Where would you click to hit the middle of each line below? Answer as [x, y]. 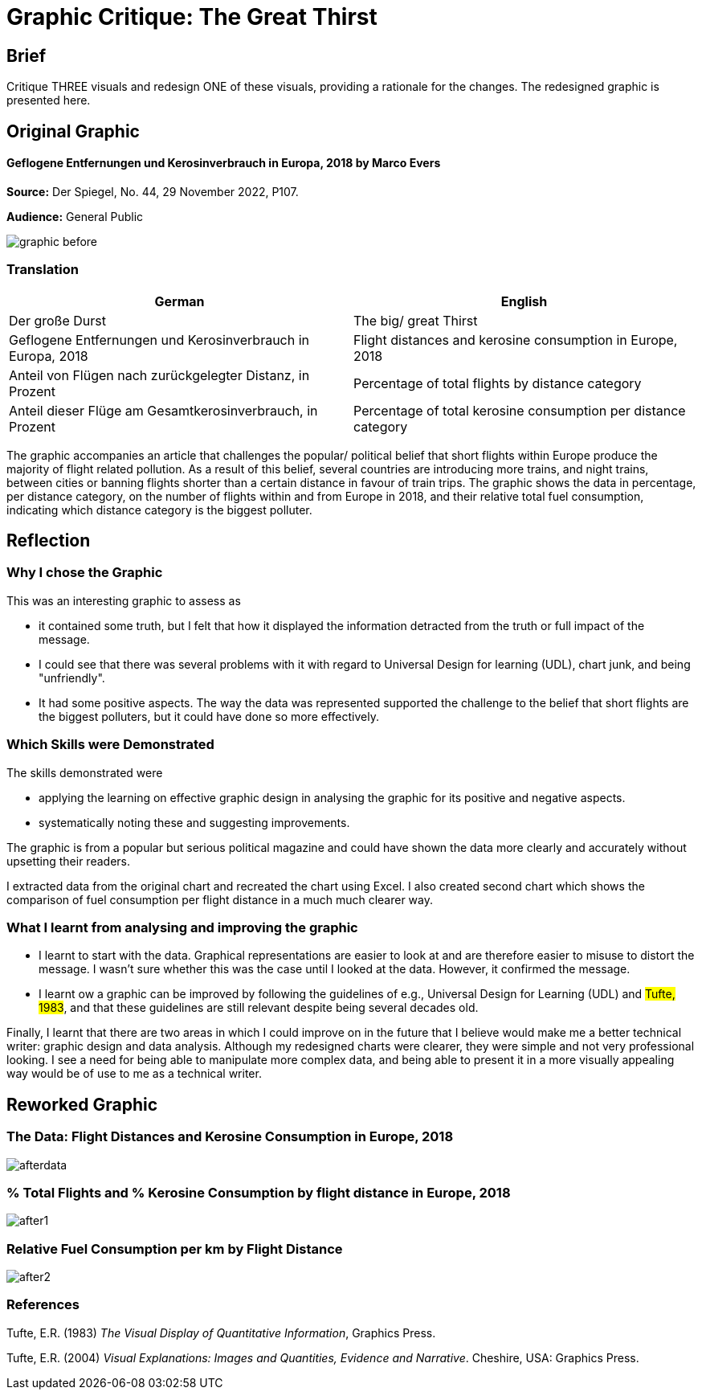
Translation [43, 270]
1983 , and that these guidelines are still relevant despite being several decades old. [259, 1008]
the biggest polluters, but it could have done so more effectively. [209, 716]
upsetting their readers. [68, 861]
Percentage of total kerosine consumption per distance [520, 410]
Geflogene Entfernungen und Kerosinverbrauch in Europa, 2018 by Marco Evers [224, 163]
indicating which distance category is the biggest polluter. [159, 510]
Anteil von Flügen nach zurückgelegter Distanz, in [159, 375]
